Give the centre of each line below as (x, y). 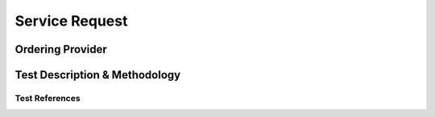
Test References (48, 98)
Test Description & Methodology (98, 75)
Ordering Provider (61, 49)
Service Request (71, 21)
